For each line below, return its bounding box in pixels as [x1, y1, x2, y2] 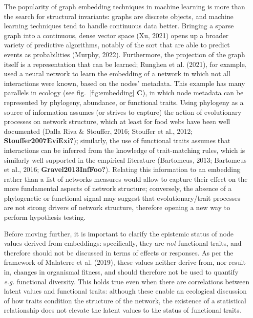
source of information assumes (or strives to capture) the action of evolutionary [4, 106, 242, 117]
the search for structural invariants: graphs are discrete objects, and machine [4, 11, 233, 21]
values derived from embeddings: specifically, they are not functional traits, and [4, 238, 242, 248]
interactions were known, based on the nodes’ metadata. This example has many [4, 78, 245, 88]
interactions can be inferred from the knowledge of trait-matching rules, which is [4, 145, 245, 155]
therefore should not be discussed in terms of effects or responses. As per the [4, 247, 233, 257]
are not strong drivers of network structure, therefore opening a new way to [4, 202, 230, 212]
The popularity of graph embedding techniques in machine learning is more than [4, 1, 245, 11]
